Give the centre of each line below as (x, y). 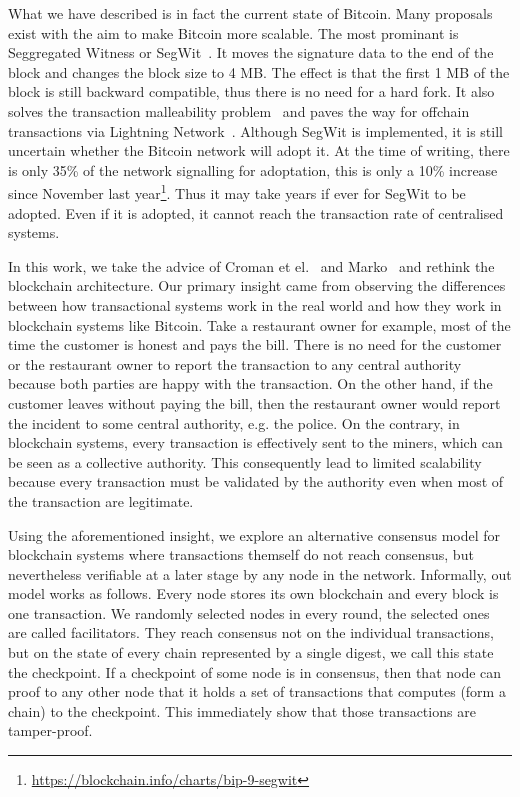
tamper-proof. (50, 730)
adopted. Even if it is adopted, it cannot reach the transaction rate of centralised (256, 212)
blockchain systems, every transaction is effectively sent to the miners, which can (255, 442)
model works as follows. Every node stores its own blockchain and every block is (253, 593)
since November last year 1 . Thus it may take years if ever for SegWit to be (237, 191)
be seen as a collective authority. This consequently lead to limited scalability (245, 461)
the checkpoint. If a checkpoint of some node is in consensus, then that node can (255, 671)
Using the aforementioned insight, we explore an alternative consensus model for (254, 534)
